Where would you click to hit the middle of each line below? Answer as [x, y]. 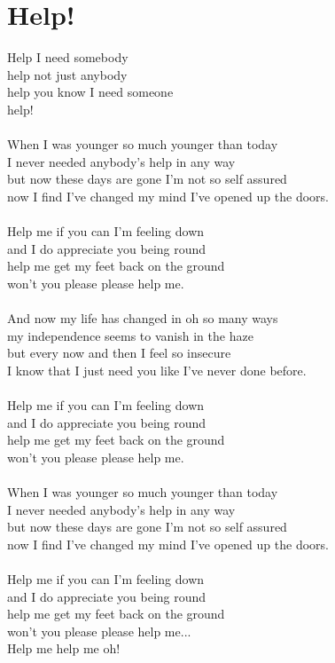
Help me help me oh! [64, 648]
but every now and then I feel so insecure [119, 353]
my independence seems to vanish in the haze [130, 335]
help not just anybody [67, 74]
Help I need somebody [68, 57]
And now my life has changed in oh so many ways [143, 318]
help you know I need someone [90, 92]
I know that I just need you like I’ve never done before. [157, 370]
